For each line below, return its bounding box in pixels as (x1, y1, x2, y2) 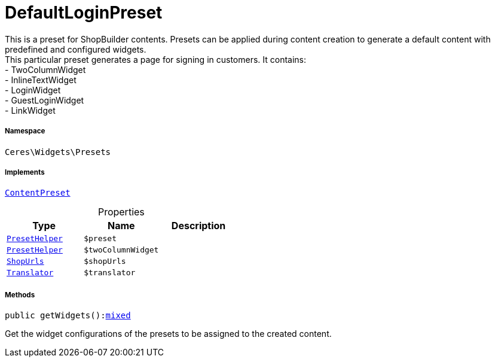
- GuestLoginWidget (5, 95, 84, 105)
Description (171, 220, 226, 232)
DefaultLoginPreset (5, 2, 163, 23)
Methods (5, 290, 35, 299)
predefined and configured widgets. (5, 44, 146, 54)
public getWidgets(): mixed (5, 311, 131, 321)
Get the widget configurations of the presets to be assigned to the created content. (5, 328, 332, 339)
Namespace (5, 127, 45, 136)
